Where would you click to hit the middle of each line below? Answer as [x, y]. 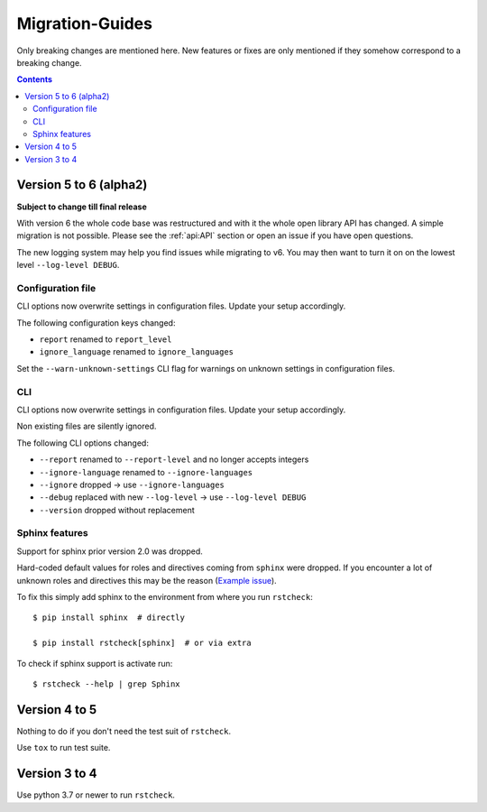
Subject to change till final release [82, 207]
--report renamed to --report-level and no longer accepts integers [174, 459]
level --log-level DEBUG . [68, 265]
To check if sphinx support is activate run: [95, 663]
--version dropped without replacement [117, 510]
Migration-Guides [85, 23]
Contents [35, 79]
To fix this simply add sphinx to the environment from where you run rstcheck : [165, 597]
